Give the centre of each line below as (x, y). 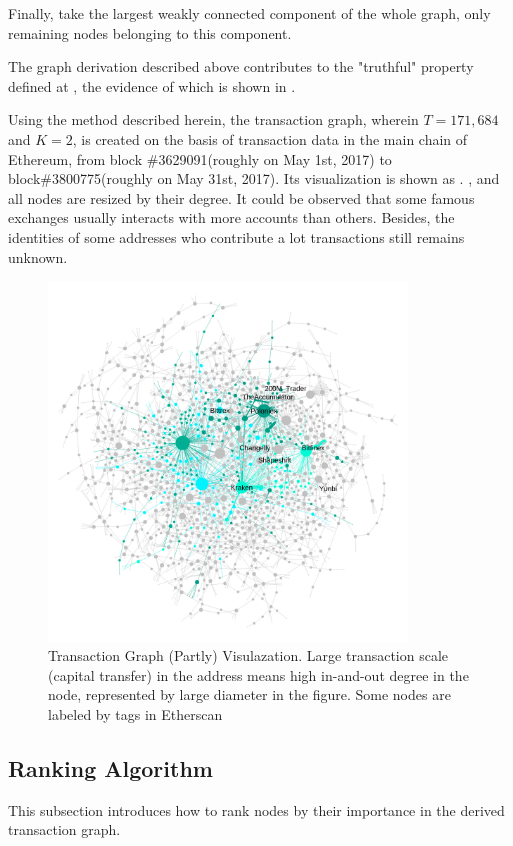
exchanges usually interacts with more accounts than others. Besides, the (231, 217)
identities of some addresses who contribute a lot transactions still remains (236, 236)
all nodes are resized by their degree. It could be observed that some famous (241, 197)
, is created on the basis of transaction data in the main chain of (270, 138)
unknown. (38, 256)
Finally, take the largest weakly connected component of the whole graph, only (249, 13)
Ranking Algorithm (110, 767)
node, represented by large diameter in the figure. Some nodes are (249, 694)
